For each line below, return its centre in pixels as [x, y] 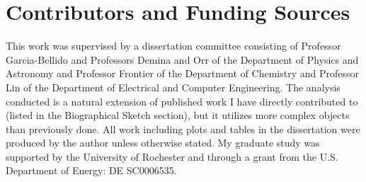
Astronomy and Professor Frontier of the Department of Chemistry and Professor [182, 73]
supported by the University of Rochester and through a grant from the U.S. [172, 156]
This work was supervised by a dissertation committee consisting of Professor [173, 46]
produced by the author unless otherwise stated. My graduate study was [163, 143]
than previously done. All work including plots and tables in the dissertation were [183, 129]
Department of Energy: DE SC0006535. [91, 170]
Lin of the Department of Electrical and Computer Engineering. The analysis [173, 87]
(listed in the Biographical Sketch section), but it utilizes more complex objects [178, 115]
